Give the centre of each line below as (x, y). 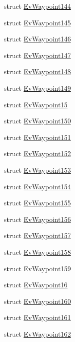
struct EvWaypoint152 (37, 153)
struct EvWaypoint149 (37, 88)
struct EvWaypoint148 (37, 71)
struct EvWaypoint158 (37, 251)
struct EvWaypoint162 (37, 333)
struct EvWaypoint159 (37, 268)
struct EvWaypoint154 (37, 186)
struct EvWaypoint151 (37, 137)
